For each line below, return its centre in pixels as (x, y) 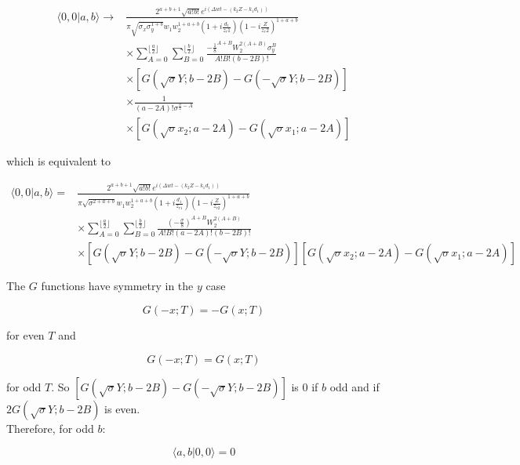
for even (25, 335)
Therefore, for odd (50, 428)
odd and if (355, 386)
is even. (122, 408)
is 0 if (305, 386)
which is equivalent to (59, 161)
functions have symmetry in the (117, 286)
